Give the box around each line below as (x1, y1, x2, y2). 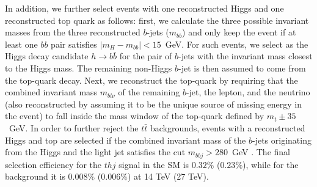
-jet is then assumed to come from (178, 61, 306, 74)
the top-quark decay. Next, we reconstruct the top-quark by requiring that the (5, 73, 298, 86)
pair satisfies (51, 37, 97, 50)
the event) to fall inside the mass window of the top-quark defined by (5, 109, 264, 122)
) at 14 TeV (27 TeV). (127, 170, 209, 183)
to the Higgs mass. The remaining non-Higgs (5, 61, 172, 74)
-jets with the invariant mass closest (178, 50, 313, 62)
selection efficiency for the (5, 158, 101, 170)
